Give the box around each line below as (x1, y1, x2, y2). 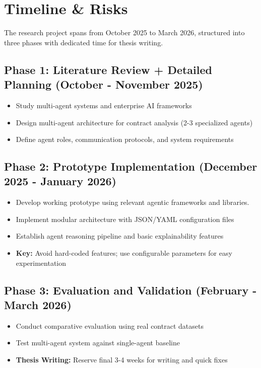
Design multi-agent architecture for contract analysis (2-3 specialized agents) (16, 117, 253, 127)
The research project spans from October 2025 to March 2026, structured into (4, 27, 245, 38)
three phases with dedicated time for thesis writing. (4, 37, 163, 47)
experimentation (16, 257, 67, 268)
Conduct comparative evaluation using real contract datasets (16, 320, 204, 331)
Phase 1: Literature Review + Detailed (4, 61, 212, 77)
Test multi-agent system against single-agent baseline (16, 337, 180, 348)
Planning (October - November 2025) (4, 77, 203, 92)
